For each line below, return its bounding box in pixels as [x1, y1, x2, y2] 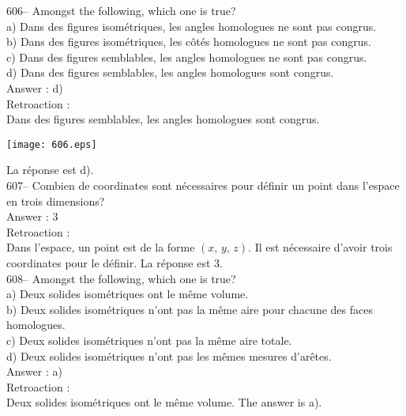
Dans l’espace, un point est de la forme [6, 239, 195, 255]
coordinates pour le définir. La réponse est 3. [6, 254, 223, 270]
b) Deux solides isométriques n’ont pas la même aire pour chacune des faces [6, 301, 373, 317]
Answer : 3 [6, 208, 58, 225]
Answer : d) [6, 79, 63, 96]
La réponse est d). [6, 161, 94, 178]
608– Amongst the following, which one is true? [6, 270, 236, 286]
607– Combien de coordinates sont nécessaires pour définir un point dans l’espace [6, 177, 400, 193]
